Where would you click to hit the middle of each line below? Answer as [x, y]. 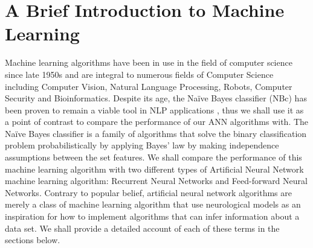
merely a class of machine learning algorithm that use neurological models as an [153, 204]
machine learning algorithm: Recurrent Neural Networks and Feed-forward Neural [156, 181]
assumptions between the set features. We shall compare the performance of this [153, 157]
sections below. [33, 240]
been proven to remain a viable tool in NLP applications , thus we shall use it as [154, 110]
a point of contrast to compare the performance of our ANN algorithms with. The [157, 122]
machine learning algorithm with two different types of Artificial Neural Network [154, 169]
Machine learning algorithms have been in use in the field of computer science [149, 62]
